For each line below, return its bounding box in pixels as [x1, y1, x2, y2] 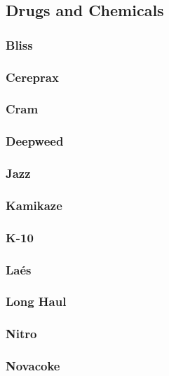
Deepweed [6, 132, 64, 150]
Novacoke [6, 357, 60, 375]
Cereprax [6, 68, 59, 85]
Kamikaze [6, 196, 62, 214]
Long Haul [6, 293, 67, 310]
